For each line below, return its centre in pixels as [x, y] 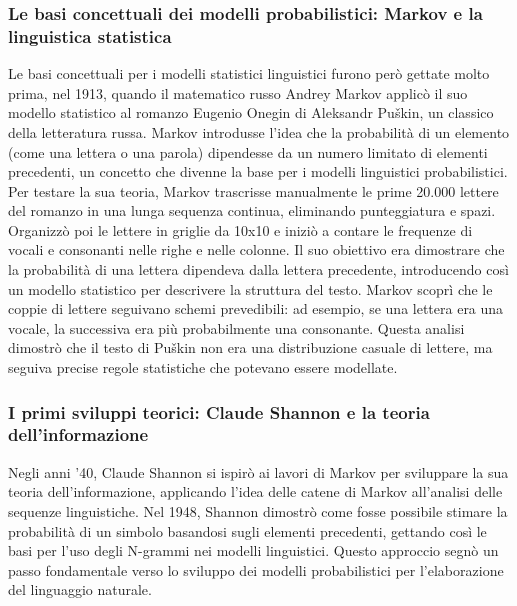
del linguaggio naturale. [80, 589]
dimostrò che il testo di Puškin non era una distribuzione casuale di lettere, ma [250, 347]
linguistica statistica [90, 35]
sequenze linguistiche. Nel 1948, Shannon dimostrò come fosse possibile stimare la [258, 510]
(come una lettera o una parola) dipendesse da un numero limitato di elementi [248, 151]
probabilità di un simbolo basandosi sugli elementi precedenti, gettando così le [247, 530]
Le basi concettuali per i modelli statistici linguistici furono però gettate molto [249, 73]
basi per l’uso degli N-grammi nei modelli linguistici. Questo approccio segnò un [253, 550]
